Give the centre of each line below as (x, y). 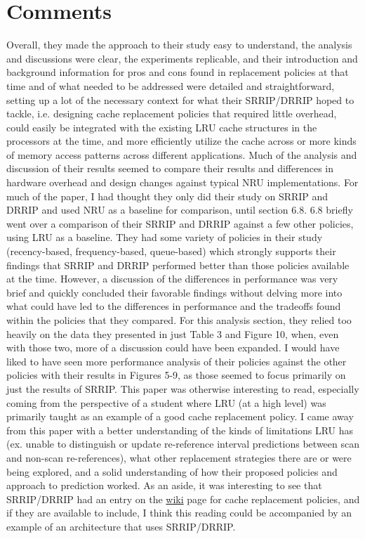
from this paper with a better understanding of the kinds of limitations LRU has (180, 430)
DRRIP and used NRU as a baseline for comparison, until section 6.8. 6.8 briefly (180, 210)
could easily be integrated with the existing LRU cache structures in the (162, 127)
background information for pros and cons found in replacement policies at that (178, 72)
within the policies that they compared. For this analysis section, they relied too (179, 320)
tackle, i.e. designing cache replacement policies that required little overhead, (172, 113)
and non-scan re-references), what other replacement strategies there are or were (179, 457)
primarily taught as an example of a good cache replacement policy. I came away (180, 416)
